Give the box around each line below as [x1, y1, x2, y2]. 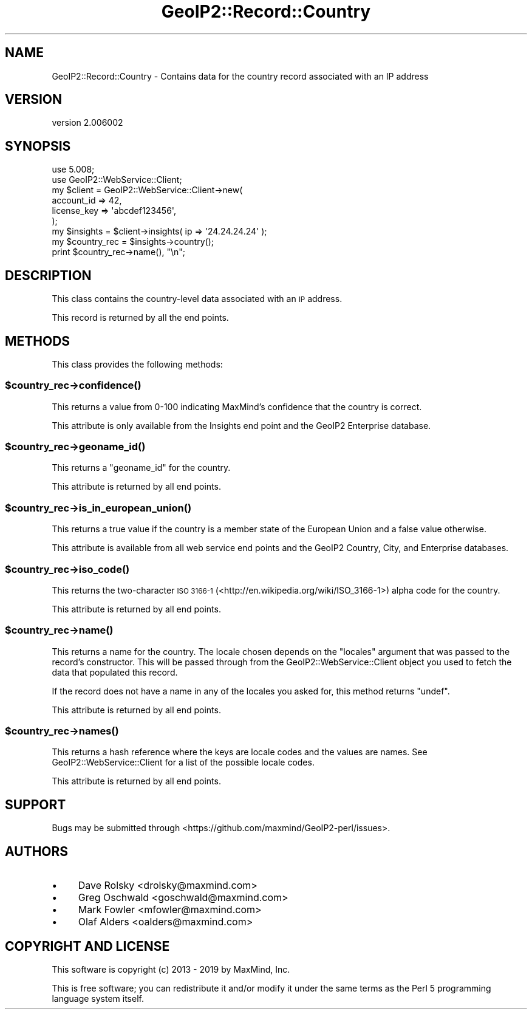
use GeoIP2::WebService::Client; [52, 174, 182, 185]
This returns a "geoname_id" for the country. [52, 462, 231, 473]
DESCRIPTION [5, 267, 92, 283]
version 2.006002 [52, 117, 123, 128]
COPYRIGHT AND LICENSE [5, 938, 170, 954]
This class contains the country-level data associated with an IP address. [52, 293, 343, 304]
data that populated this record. [52, 666, 178, 677]
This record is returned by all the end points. [52, 312, 229, 323]
